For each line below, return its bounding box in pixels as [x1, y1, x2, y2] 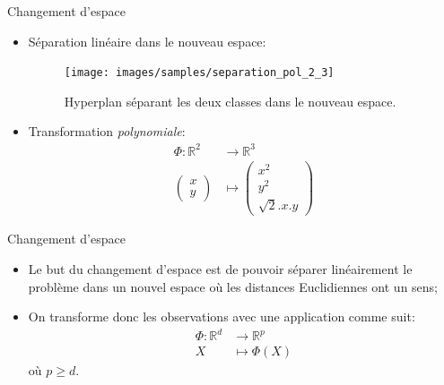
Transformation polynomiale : [28, 122, 186, 141]
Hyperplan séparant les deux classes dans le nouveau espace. [64, 91, 396, 110]
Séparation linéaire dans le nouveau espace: [28, 31, 266, 50]
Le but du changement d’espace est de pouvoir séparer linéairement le [28, 260, 413, 278]
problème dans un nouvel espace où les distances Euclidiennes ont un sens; [28, 277, 439, 295]
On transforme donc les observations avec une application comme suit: [28, 307, 415, 326]
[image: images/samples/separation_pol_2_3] [64, 66, 335, 80]
